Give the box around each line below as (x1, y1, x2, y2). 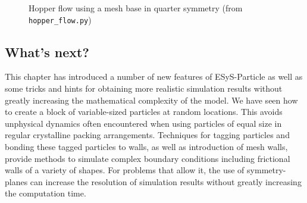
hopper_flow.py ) (29, 13, 92, 26)
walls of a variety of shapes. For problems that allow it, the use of (5, 164, 245, 176)
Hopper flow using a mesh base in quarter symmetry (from (29, 2, 243, 14)
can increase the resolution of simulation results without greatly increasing (30, 175, 302, 188)
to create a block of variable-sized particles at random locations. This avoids (5, 105, 283, 118)
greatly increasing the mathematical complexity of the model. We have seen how (5, 93, 298, 106)
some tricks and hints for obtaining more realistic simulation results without (5, 82, 283, 95)
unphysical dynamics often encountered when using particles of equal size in (5, 117, 282, 129)
